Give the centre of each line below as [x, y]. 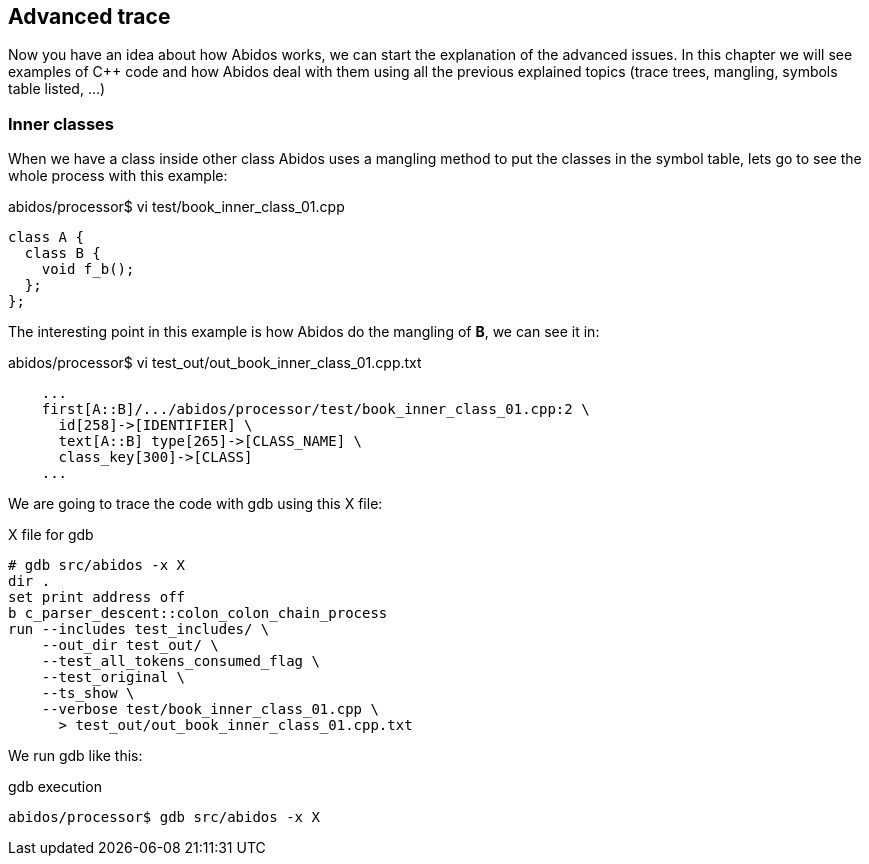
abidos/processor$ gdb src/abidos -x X [164, 817]
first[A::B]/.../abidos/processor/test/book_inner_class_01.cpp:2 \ [315, 409]
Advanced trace [89, 16]
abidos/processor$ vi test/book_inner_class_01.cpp [176, 207]
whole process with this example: [118, 176]
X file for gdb [51, 535]
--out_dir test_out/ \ [130, 645]
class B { [62, 253]
